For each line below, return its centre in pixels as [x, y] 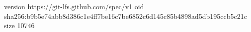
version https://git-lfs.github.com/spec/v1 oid [74, 6]
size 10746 [19, 25]
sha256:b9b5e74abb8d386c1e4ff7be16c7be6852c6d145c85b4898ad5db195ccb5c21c [125, 16]
